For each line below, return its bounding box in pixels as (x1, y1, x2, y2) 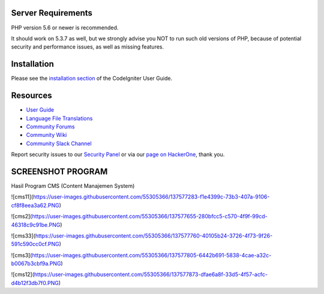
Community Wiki (26, 131, 67, 139)
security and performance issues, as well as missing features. (11, 43, 164, 50)
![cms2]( (11, 213, 32, 220)
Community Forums (26, 123, 75, 130)
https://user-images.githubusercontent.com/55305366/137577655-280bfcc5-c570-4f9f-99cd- (32, 213, 268, 220)
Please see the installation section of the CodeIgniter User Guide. (11, 75, 173, 82)
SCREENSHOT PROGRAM (11, 166, 108, 176)
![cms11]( (11, 193, 34, 200)
